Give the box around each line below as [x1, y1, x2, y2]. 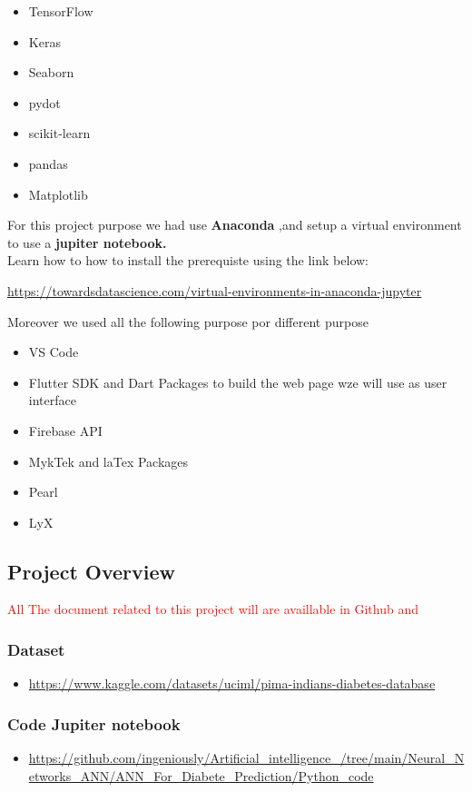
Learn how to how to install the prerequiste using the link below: [7, 251, 369, 270]
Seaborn [28, 63, 74, 82]
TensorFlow [28, 2, 93, 20]
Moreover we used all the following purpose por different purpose [7, 312, 369, 331]
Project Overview [7, 557, 176, 585]
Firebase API [28, 421, 103, 440]
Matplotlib [28, 184, 88, 203]
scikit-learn [28, 124, 91, 143]
